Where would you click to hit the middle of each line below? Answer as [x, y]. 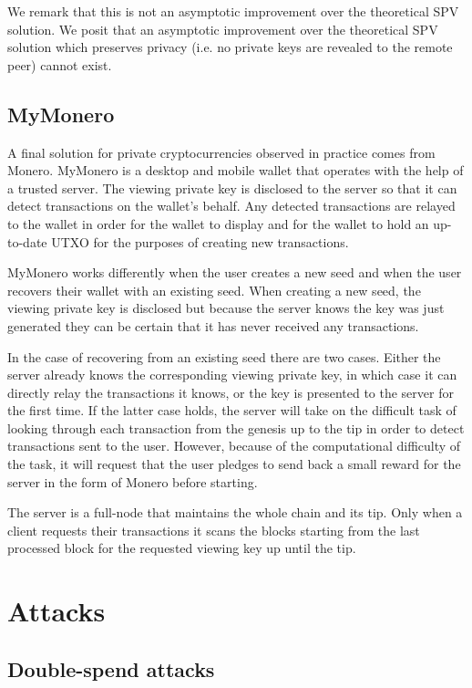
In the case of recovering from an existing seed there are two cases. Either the [224, 356]
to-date [27, 241]
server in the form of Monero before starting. [133, 481]
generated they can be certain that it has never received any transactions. [213, 325]
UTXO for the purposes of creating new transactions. [200, 241]
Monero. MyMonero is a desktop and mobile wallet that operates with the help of [236, 170]
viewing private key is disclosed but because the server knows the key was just [226, 308]
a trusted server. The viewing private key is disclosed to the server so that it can [232, 188]
